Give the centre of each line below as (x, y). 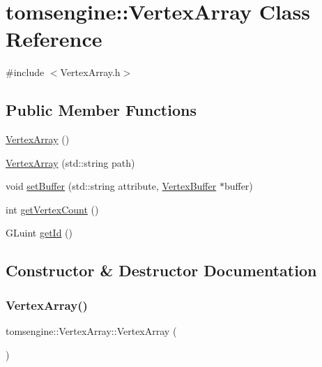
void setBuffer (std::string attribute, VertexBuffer (111, 186)
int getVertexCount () (52, 209)
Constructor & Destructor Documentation (161, 270)
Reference (54, 39)
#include (25, 72)
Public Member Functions (101, 110)
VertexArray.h (90, 72)
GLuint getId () (39, 233)
